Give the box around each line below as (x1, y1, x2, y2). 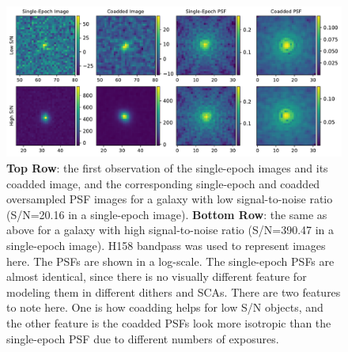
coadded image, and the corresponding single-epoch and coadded (6, 175, 320, 191)
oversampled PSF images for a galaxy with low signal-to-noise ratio (6, 191, 333, 207)
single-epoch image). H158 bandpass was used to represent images (6, 237, 326, 254)
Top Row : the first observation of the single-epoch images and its (6, 160, 328, 176)
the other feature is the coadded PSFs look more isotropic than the (6, 315, 331, 331)
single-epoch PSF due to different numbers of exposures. (6, 330, 279, 346)
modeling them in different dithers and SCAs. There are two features (6, 283, 341, 300)
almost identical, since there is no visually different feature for (6, 268, 307, 285)
